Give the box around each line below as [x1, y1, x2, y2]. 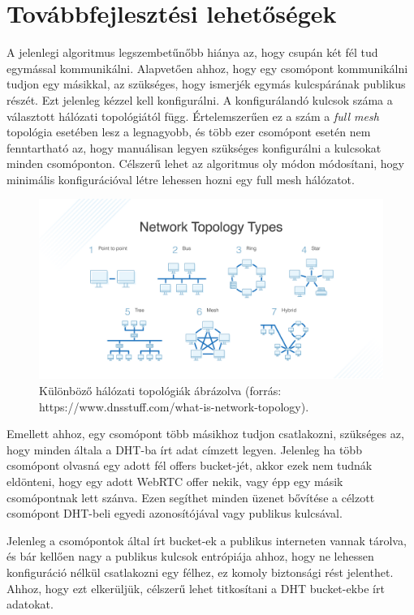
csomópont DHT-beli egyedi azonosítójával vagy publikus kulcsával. [6, 505, 343, 522]
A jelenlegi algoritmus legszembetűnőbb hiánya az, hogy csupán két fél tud [6, 44, 378, 61]
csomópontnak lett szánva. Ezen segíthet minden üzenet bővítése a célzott [6, 488, 375, 505]
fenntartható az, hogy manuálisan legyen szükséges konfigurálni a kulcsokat [6, 139, 382, 156]
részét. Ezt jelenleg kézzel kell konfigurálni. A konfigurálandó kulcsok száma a [6, 91, 393, 108]
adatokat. [6, 596, 54, 613]
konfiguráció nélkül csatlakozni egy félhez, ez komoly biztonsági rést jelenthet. [6, 563, 394, 580]
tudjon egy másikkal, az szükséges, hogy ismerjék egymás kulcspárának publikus [6, 75, 406, 92]
